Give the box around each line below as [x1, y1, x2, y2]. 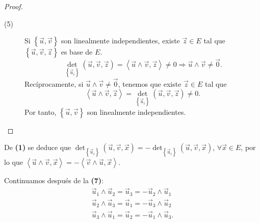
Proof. [4, 1, 23, 11]
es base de [61, 46, 93, 57]
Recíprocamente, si [24, 78, 84, 89]
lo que [4, 157, 23, 167]
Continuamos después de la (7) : [4, 175, 104, 186]
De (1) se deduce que [4, 142, 71, 153]
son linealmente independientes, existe [61, 35, 180, 46]
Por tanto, [24, 106, 57, 117]
